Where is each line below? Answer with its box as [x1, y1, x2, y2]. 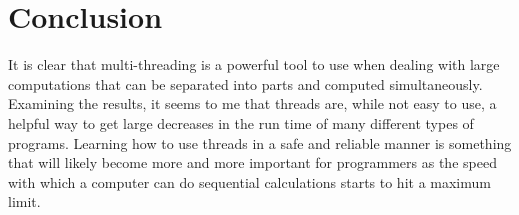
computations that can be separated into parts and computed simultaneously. [8, 73, 483, 94]
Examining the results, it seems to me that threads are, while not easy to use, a [8, 93, 497, 114]
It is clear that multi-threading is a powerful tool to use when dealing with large [8, 54, 500, 75]
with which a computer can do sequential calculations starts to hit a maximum [8, 171, 491, 192]
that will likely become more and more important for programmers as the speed [8, 152, 497, 173]
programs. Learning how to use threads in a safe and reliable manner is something [8, 132, 512, 153]
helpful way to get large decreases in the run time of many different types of [8, 112, 474, 133]
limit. [8, 191, 41, 212]
